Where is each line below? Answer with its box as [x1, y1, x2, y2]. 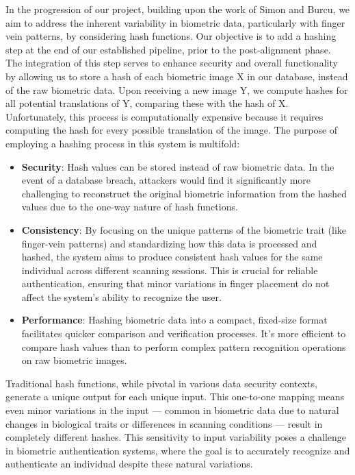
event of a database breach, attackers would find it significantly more [21, 173, 311, 187]
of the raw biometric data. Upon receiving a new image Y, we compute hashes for [5, 82, 348, 97]
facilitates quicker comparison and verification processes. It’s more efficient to [21, 326, 346, 341]
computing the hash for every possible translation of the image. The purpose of [5, 123, 338, 137]
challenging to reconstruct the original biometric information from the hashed [21, 186, 347, 200]
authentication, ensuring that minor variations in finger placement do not [21, 276, 330, 291]
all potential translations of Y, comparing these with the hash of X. [5, 96, 289, 110]
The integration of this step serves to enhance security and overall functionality [5, 56, 338, 70]
